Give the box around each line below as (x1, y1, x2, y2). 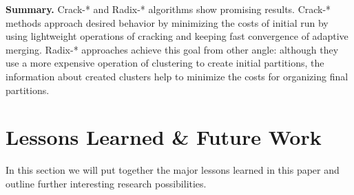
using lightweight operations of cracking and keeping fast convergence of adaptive (6, 29, 348, 43)
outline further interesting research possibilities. (6, 176, 207, 190)
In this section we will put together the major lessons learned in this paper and (6, 163, 340, 177)
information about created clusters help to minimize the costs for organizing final (6, 69, 348, 83)
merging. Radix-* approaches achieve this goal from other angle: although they (6, 42, 339, 56)
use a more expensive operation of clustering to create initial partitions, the (6, 56, 324, 70)
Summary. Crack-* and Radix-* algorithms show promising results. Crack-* (6, 2, 331, 16)
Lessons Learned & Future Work (6, 123, 322, 151)
